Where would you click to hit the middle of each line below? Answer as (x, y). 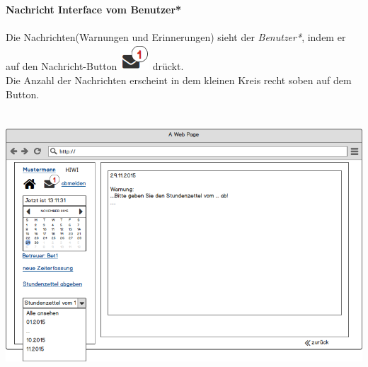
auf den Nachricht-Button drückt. (95, 66)
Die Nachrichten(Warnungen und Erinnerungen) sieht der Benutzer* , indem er (176, 36)
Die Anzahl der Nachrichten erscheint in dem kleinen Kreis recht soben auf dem (179, 80)
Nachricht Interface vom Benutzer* (94, 9)
